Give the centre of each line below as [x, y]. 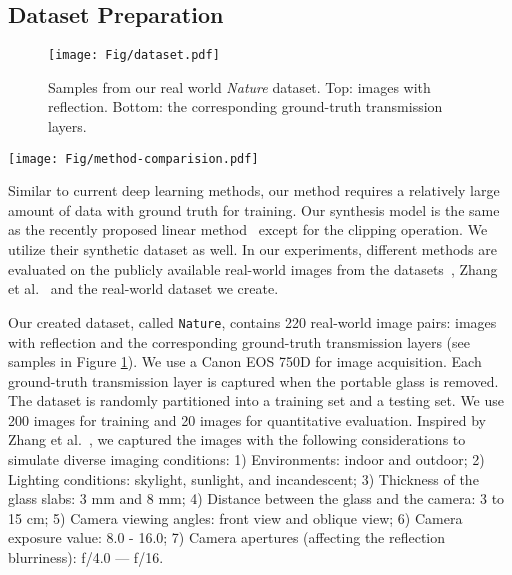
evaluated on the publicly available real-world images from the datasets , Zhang [253, 268]
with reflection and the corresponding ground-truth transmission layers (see [239, 341]
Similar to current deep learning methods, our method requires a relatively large [254, 190]
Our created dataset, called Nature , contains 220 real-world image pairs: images [252, 321]
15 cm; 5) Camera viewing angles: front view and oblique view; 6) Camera [235, 517]
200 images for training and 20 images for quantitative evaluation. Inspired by [247, 419]
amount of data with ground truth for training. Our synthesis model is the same [254, 209]
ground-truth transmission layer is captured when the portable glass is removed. [253, 380]
